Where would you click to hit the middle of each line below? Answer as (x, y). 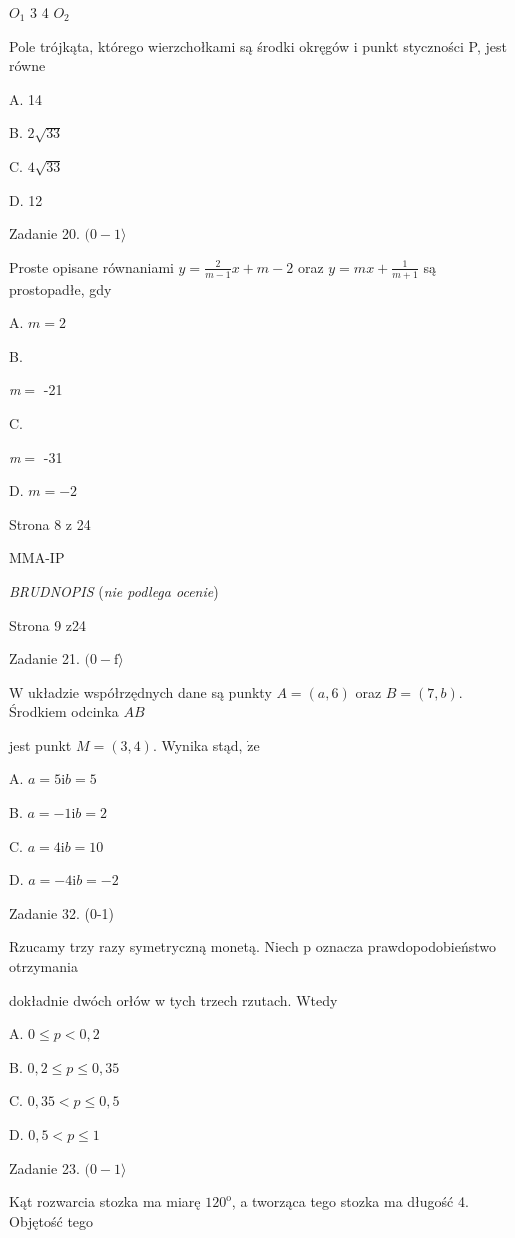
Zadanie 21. (44, 658)
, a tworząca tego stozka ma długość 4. (350, 1201)
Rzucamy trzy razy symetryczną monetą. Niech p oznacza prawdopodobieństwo (252, 946)
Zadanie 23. (44, 1167)
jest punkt (40, 744)
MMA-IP (37, 557)
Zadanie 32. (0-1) (61, 912)
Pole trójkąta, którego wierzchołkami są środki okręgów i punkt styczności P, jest (258, 45)
